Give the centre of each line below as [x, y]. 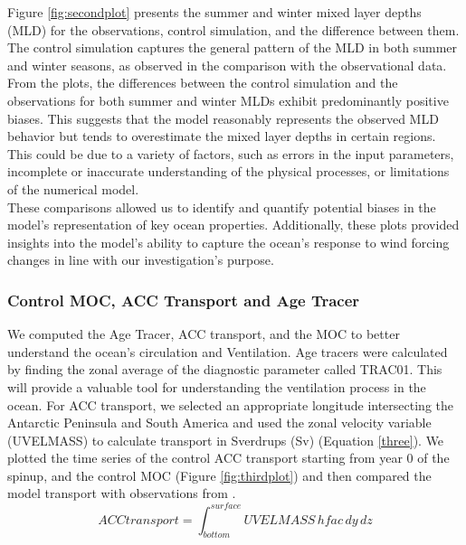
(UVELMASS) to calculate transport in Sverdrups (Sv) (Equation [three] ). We [226, 440]
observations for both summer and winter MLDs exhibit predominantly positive [228, 100]
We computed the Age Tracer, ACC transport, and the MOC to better [204, 334]
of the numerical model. [73, 188]
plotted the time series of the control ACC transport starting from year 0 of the [228, 458]
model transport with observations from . [122, 493]
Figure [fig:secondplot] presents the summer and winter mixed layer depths [214, 12]
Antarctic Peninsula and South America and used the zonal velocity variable [219, 423]
